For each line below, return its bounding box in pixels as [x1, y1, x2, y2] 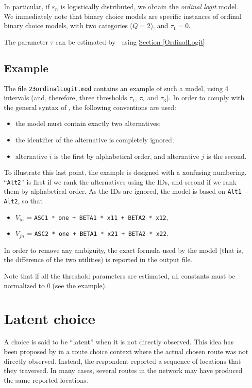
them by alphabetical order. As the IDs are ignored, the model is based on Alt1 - [4, 186, 249, 196]
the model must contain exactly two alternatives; [15, 118, 161, 128]
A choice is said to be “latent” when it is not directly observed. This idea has [4, 337, 234, 347]
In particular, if [4, 1, 50, 11]
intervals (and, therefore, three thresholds [4, 93, 127, 103]
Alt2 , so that [4, 196, 43, 206]
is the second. [206, 151, 247, 161]
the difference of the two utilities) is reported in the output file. [4, 254, 192, 264]
